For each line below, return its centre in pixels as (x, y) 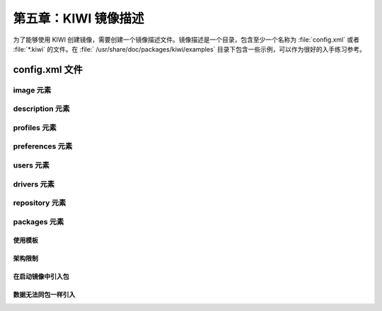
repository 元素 (40, 203)
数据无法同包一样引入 (44, 295)
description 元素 (41, 109)
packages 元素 (39, 221)
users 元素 (31, 165)
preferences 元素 (43, 146)
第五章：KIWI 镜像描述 (79, 18)
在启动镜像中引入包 (41, 276)
